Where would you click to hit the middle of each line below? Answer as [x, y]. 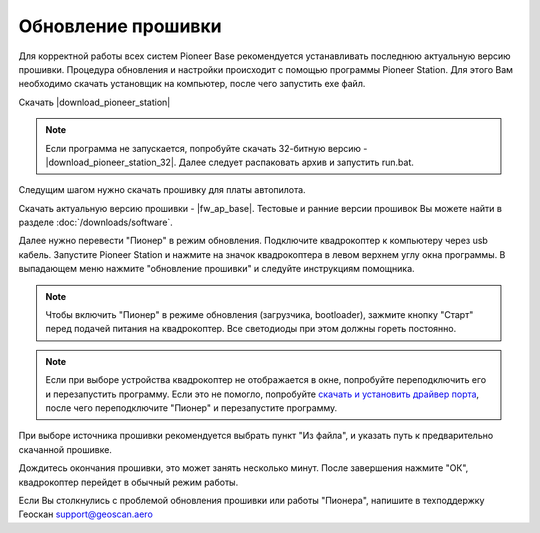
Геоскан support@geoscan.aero [86, 514]
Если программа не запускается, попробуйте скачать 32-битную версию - [206, 148]
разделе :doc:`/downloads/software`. [96, 222]
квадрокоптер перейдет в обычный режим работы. [128, 482]
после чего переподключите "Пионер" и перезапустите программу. [191, 407]
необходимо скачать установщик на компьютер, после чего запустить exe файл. [192, 84]
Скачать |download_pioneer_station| [94, 102]
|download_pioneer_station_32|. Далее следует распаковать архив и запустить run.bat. [230, 162]
